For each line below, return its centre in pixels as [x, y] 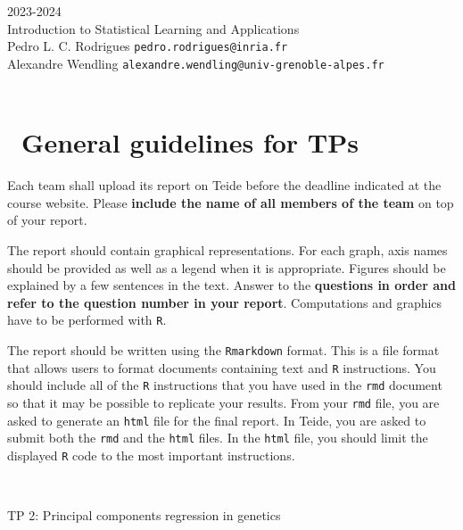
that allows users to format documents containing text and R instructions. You [222, 367]
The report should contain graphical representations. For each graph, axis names [227, 250]
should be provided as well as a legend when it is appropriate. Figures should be [227, 267]
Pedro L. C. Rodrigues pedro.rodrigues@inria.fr [148, 46]
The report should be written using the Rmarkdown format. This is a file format [223, 350]
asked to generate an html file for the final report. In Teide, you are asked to [217, 420]
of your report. [47, 220]
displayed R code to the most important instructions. [151, 455]
